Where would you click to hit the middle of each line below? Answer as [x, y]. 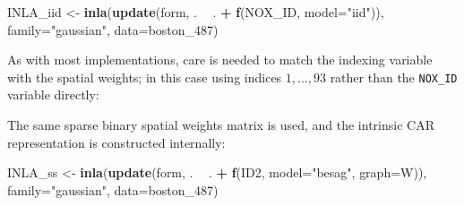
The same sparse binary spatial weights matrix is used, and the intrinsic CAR [221, 125]
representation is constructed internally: [116, 142]
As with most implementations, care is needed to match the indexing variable [220, 60]
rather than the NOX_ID [394, 77]
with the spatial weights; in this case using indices [145, 77]
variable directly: [53, 94]
